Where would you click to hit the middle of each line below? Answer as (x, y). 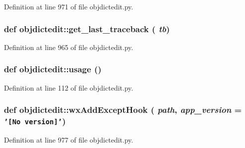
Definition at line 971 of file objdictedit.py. (69, 6)
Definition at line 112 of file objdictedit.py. (69, 87)
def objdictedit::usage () (53, 69)
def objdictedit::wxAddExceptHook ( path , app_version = (123, 110)
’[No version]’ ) (35, 121)
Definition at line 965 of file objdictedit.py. (69, 47)
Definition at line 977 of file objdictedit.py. (69, 139)
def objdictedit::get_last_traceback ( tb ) (87, 28)
